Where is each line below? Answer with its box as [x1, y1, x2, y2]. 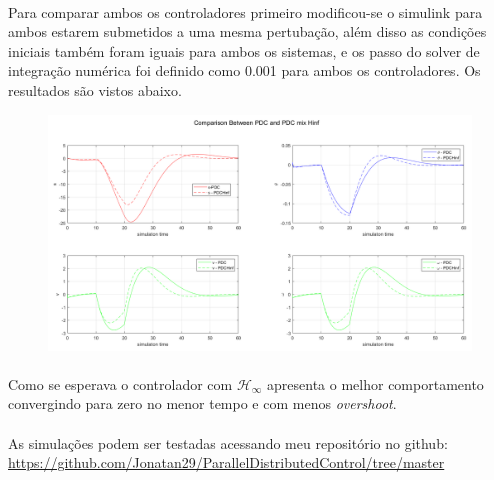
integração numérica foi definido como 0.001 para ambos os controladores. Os [8, 60, 481, 81]
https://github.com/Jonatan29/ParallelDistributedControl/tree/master [8, 452, 445, 473]
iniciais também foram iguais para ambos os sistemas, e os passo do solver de [8, 40, 480, 61]
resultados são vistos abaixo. [8, 79, 182, 100]
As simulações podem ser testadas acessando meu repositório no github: [8, 432, 448, 453]
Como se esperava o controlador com [8, 373, 233, 394]
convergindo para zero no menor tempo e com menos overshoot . [8, 393, 397, 414]
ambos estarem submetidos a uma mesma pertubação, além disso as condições [8, 21, 487, 42]
